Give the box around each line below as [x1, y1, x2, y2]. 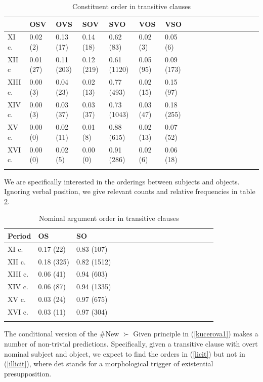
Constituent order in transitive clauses [72, 1, 191, 11]
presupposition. [4, 368, 52, 378]
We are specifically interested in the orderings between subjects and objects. [4, 176, 240, 186]
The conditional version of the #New [4, 328, 119, 339]
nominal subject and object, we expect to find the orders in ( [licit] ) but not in [4, 348, 245, 359]
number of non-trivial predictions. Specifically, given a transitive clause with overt [4, 338, 258, 349]
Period [8, 230, 31, 241]
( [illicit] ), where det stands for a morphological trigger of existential [4, 358, 213, 369]
